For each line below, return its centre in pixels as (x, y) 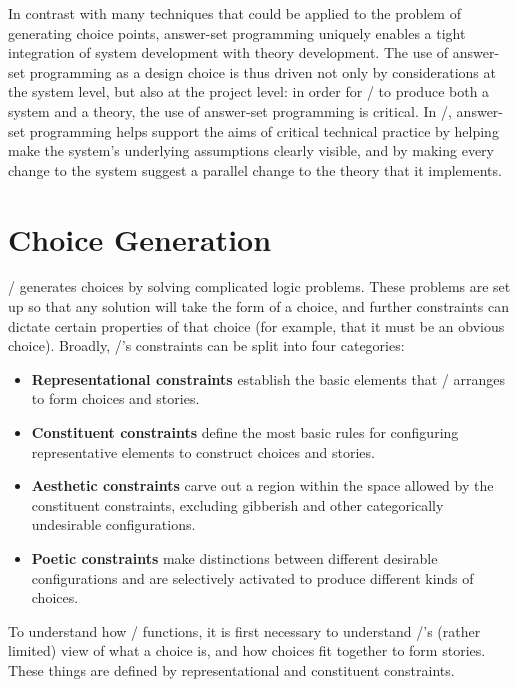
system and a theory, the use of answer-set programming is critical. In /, (230, 110)
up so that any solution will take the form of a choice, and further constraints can (258, 306)
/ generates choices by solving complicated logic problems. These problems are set (259, 286)
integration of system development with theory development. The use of (228, 52)
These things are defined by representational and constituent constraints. (231, 669)
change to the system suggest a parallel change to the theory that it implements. (255, 169)
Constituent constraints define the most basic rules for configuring (245, 432)
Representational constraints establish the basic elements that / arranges (268, 378)
